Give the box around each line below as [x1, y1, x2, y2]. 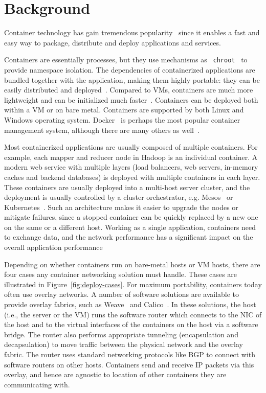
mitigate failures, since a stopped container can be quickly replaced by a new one [4, 212, 258, 222]
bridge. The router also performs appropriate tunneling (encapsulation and [4, 329, 238, 339]
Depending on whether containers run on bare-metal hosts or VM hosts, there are [4, 259, 260, 269]
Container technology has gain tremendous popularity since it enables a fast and [4, 27, 260, 38]
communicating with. [4, 379, 70, 389]
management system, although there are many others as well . [4, 124, 199, 135]
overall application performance [4, 242, 103, 252]
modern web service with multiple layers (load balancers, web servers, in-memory [4, 161, 258, 172]
